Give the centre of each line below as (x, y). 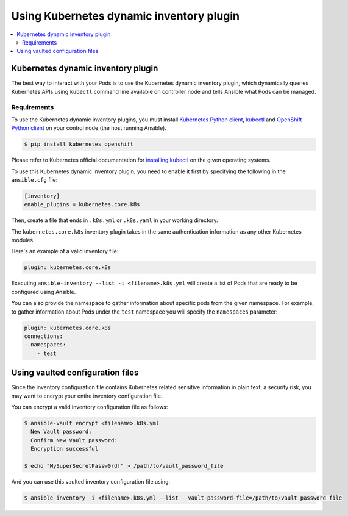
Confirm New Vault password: (74, 440)
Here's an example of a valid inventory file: (65, 251)
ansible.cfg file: (34, 179)
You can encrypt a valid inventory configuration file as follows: (90, 407)
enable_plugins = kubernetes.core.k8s (82, 205)
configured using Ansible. (44, 292)
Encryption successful (65, 449)
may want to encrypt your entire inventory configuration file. (87, 396)
